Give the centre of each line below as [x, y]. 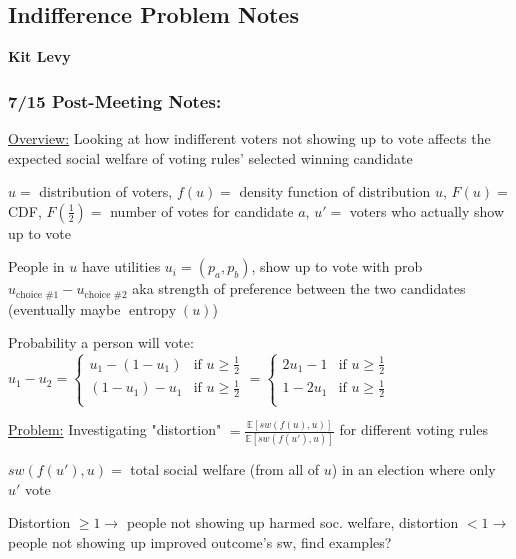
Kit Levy [39, 56]
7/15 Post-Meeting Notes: [115, 100]
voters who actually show [427, 210]
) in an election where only [413, 468]
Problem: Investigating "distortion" [115, 429]
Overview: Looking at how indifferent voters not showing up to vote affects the [249, 138]
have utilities [121, 266]
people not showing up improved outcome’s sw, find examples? [200, 541]
